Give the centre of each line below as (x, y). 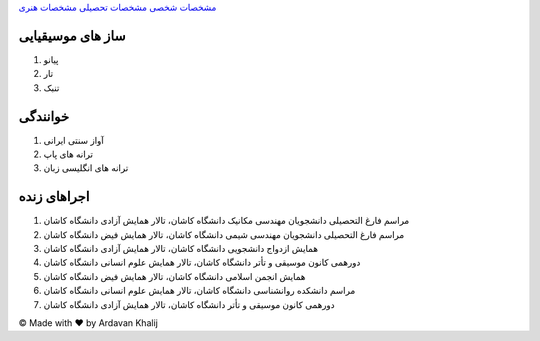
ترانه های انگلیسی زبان (86, 168)
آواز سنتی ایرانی (73, 140)
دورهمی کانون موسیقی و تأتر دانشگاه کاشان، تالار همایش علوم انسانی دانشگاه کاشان (202, 262)
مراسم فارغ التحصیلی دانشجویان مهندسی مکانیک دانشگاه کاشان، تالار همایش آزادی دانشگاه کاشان (226, 221)
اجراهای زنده (54, 196)
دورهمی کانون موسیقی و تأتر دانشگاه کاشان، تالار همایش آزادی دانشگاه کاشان (189, 304)
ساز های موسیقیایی (72, 35)
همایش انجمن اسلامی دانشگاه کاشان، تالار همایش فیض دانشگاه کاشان (174, 276)
